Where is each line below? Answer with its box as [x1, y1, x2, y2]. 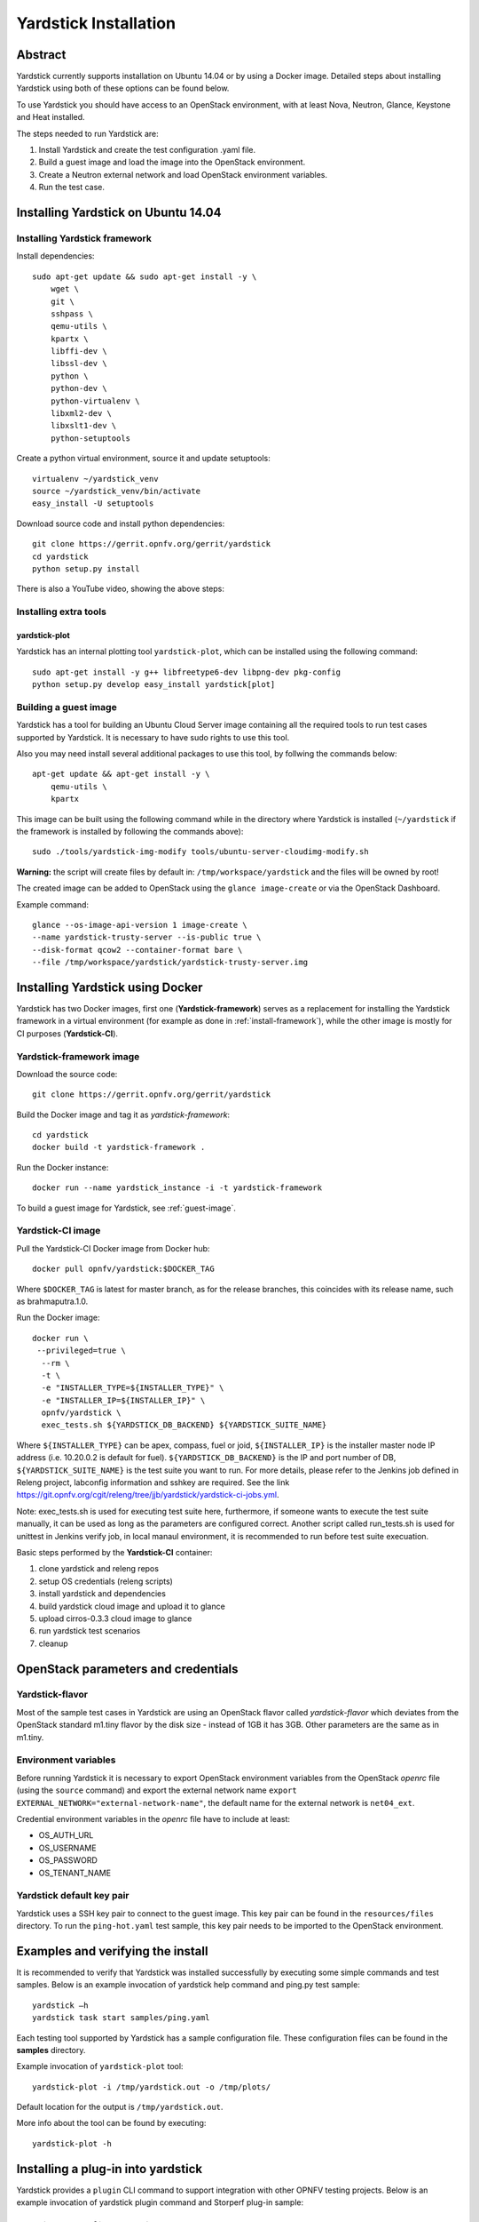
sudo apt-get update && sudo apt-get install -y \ [32, 271, 257, 282]
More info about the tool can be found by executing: [16, 2118, 207, 2129]
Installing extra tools [16, 605, 106, 618]
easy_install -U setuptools [32, 499, 154, 508]
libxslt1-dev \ [50, 420, 117, 431]
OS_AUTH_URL [38, 1830, 94, 1841]
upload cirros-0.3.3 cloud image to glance [38, 1613, 192, 1624]
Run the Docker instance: [16, 1162, 109, 1172]
